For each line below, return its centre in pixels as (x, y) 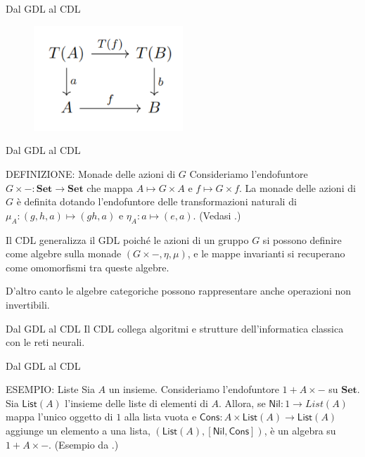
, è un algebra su (300, 431)
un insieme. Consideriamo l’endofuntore (194, 389)
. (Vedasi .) (217, 215)
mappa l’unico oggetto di (59, 417)
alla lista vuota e (160, 417)
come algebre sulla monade (64, 253)
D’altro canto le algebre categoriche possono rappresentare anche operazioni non (179, 291)
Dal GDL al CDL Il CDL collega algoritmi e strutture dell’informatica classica (175, 328)
